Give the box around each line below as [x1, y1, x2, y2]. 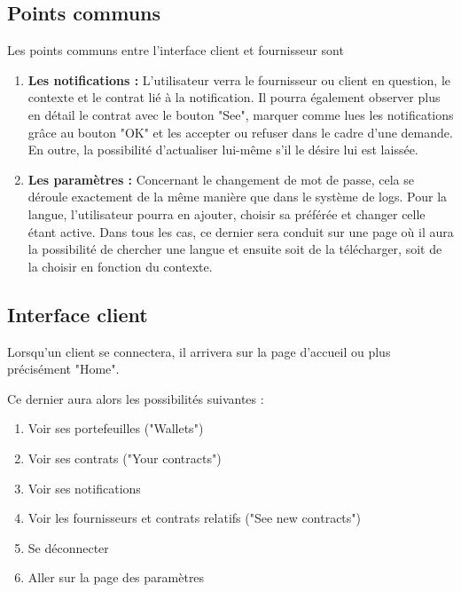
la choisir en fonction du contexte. [27, 257, 213, 275]
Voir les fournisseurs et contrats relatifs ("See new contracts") [27, 509, 362, 527]
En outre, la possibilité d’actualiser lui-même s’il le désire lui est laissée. [27, 140, 418, 159]
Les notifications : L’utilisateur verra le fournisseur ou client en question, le [27, 70, 451, 89]
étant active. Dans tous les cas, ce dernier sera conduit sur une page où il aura [27, 222, 454, 241]
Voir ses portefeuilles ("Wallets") [27, 419, 204, 438]
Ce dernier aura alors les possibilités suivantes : [7, 389, 264, 407]
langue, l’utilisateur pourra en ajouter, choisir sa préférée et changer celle [27, 204, 426, 223]
